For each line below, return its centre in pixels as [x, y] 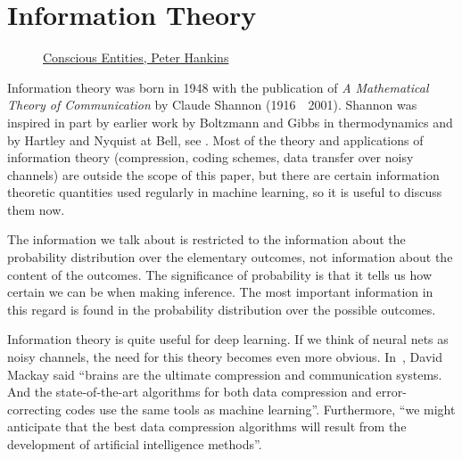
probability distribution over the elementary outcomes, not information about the [230, 257]
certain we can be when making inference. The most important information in [220, 292]
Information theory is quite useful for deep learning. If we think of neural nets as [228, 339]
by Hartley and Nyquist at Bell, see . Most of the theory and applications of [215, 139]
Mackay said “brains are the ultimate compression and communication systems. [225, 374]
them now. [36, 209]
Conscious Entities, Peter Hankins [136, 57]
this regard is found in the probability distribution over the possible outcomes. [222, 309]
